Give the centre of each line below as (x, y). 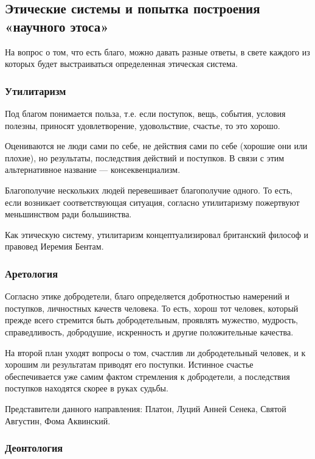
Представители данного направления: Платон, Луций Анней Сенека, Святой (146, 408)
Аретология (32, 273)
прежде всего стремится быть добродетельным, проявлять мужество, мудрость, (151, 320)
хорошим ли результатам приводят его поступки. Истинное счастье (129, 364)
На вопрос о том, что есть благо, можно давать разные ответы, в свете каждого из (157, 51)
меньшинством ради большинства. (68, 214)
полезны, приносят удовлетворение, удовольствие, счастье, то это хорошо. (143, 125)
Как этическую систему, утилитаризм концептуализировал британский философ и (157, 234)
